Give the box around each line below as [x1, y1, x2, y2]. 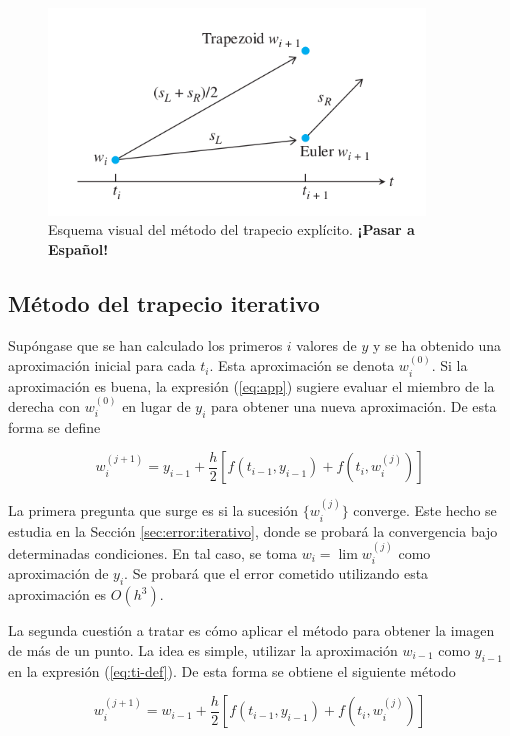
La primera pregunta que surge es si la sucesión [8, 500, 299, 521]
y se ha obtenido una [372, 334, 501, 355]
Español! [48, 238, 109, 259]
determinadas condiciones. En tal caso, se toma [8, 543, 298, 563]
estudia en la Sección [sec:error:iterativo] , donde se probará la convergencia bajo [8, 520, 498, 541]
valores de [296, 334, 357, 355]
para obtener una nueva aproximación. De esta [211, 395, 497, 416]
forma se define [8, 416, 101, 437]
